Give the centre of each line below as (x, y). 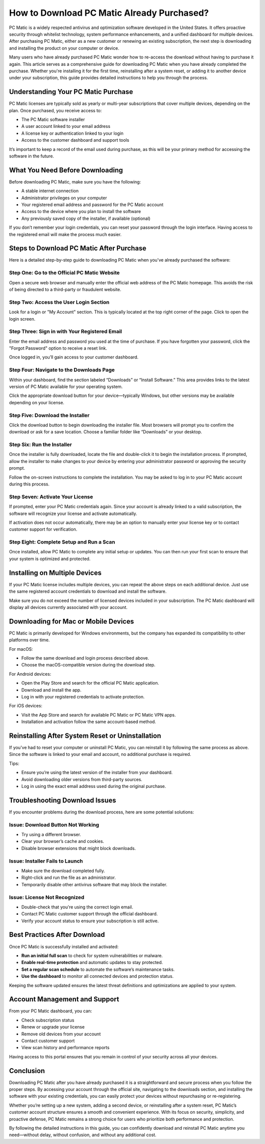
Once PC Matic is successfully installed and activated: (64, 946)
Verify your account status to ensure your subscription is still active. (90, 921)
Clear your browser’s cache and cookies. (63, 842)
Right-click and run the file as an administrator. (69, 877)
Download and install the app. (52, 690)
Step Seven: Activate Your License (51, 497)
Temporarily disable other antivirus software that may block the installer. (94, 884)
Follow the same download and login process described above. (85, 658)
